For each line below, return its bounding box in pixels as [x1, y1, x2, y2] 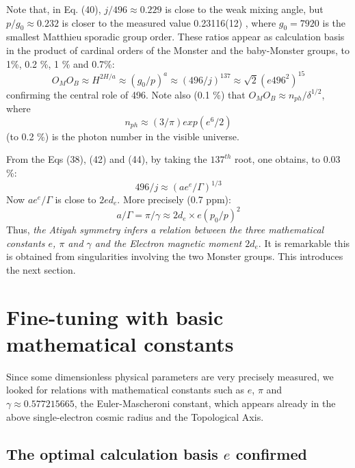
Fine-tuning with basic [6, 302, 224, 330]
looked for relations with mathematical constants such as [6, 382, 245, 397]
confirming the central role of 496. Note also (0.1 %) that [6, 87, 246, 101]
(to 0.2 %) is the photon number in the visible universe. [6, 129, 239, 143]
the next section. [6, 262, 76, 276]
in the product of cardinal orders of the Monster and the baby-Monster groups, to [6, 42, 350, 57]
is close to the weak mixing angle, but [165, 2, 324, 16]
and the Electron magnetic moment [94, 235, 242, 250]
